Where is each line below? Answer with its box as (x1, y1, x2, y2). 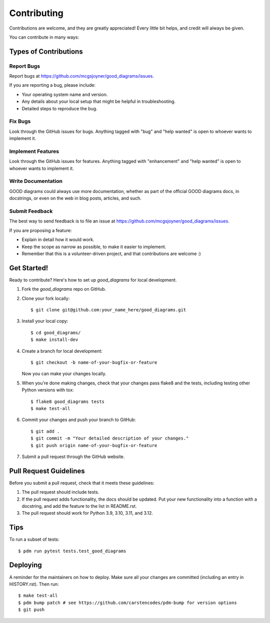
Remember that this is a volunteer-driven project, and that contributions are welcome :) (21, 251, 201, 257)
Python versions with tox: (21, 387, 74, 393)
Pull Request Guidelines (9, 467, 85, 475)
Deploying (9, 561, 42, 569)
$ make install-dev (30, 337, 78, 343)
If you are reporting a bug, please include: (9, 82, 96, 88)
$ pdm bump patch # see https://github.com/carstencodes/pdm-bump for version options (18, 599, 237, 605)
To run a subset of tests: (9, 536, 59, 542)
